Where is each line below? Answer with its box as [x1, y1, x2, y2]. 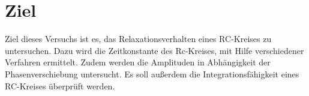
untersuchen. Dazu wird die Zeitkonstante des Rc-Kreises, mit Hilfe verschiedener [5, 44, 304, 56]
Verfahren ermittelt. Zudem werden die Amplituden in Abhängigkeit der [5, 56, 271, 68]
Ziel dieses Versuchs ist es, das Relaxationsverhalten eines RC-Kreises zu [5, 32, 272, 45]
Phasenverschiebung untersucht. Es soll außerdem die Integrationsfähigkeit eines [5, 67, 299, 80]
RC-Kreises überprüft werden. [5, 79, 115, 92]
